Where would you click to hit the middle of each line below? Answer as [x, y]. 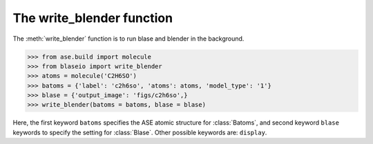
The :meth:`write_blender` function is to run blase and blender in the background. [128, 39]
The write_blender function [93, 18]
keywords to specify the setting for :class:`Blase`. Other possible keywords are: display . [140, 132]
